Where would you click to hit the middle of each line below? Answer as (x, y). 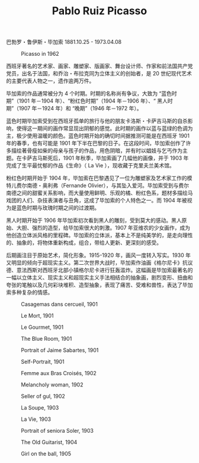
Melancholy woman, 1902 (52, 385)
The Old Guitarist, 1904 (49, 442)
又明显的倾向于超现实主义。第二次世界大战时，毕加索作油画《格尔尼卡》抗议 (99, 263)
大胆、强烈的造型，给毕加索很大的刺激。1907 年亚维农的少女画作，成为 (103, 228)
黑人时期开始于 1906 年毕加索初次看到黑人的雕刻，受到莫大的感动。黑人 (94, 220)
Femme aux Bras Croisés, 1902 (59, 373)
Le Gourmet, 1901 (42, 327)
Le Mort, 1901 (37, 316)
